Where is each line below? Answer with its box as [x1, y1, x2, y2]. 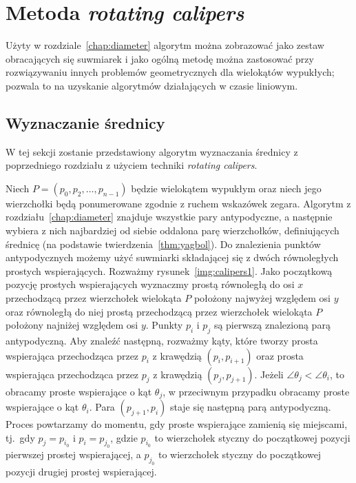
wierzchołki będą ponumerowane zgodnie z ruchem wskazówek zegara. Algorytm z [6, 196, 351, 210]
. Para [89, 400, 115, 414]
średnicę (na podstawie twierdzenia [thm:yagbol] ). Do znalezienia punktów [6, 236, 321, 251]
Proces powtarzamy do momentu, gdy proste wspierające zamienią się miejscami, [6, 417, 348, 431]
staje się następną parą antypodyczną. [169, 400, 331, 414]
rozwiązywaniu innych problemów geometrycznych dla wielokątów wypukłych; [6, 65, 335, 79]
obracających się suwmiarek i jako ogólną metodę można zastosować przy [6, 51, 314, 65]
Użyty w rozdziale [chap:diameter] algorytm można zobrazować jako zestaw [6, 38, 324, 52]
